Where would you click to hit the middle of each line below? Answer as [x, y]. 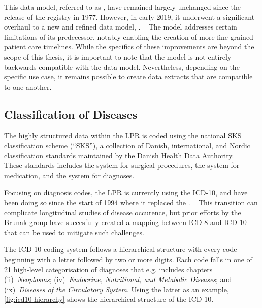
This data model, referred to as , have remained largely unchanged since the [122, 7]
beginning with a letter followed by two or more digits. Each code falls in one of [128, 259]
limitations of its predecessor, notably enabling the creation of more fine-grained [129, 36]
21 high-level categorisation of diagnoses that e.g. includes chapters [108, 269]
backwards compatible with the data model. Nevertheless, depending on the [122, 66]
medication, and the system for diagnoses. [69, 175]
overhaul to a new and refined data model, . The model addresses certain [121, 27]
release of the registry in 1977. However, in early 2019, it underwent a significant [129, 17]
